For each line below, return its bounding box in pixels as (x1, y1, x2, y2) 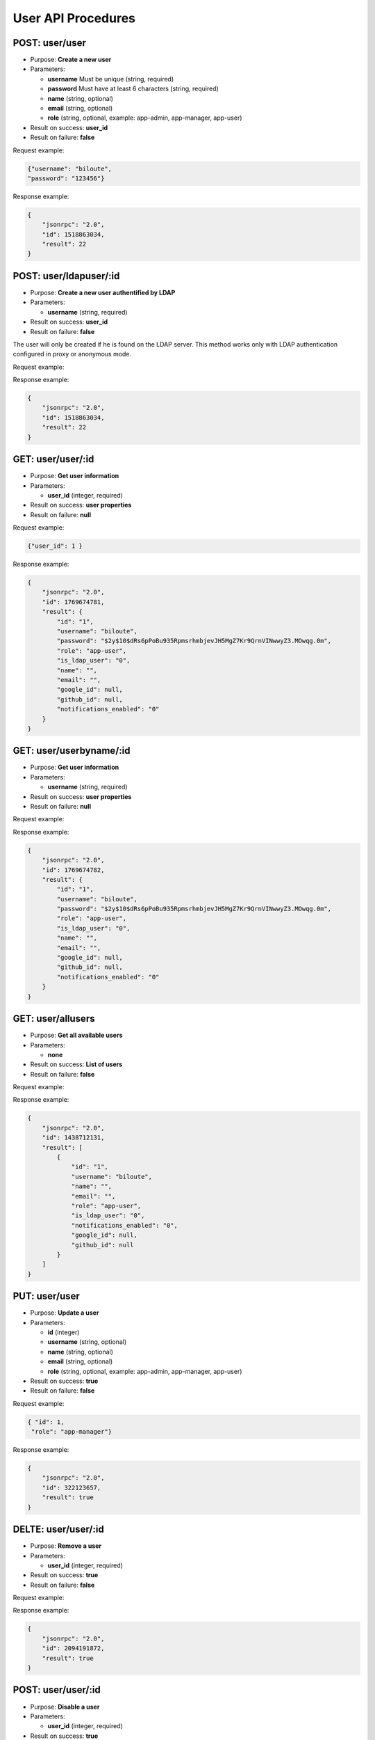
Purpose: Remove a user (30, 1542, 102, 1550)
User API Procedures (12, 10, 135, 26)
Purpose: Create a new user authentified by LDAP (30, 288, 176, 296)
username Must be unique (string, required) (47, 74, 174, 83)
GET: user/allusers (12, 1013, 95, 1025)
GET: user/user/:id (12, 453, 94, 466)
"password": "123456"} (27, 174, 105, 182)
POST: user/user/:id (12, 1684, 101, 1696)
